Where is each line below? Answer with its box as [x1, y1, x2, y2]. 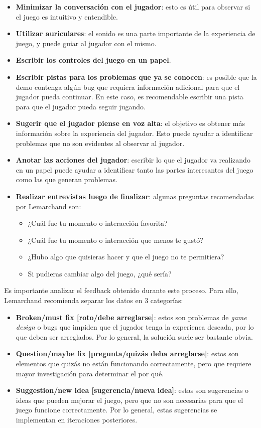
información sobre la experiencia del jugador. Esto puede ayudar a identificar [16, 127, 253, 138]
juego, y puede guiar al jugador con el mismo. [16, 38, 157, 48]
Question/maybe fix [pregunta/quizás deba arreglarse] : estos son [16, 348, 239, 359]
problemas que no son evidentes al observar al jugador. [16, 137, 185, 148]
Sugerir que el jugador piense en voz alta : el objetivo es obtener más [16, 118, 245, 128]
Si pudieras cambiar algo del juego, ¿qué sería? [28, 268, 172, 278]
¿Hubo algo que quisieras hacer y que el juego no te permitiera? [28, 251, 224, 262]
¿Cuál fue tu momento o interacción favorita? [28, 218, 168, 228]
